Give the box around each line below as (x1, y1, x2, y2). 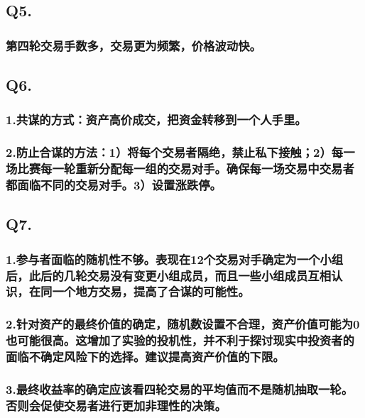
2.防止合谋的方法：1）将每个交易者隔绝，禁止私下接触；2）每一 (6, 143, 355, 161)
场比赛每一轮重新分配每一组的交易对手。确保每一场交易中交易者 (6, 160, 354, 177)
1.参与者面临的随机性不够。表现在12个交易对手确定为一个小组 (6, 250, 344, 268)
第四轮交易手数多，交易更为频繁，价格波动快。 (6, 36, 261, 54)
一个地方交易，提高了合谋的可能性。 (52, 282, 250, 300)
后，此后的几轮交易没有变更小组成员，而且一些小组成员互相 (6, 266, 332, 284)
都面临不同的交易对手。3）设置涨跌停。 (6, 176, 222, 194)
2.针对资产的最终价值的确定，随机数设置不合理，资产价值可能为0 (6, 315, 360, 333)
